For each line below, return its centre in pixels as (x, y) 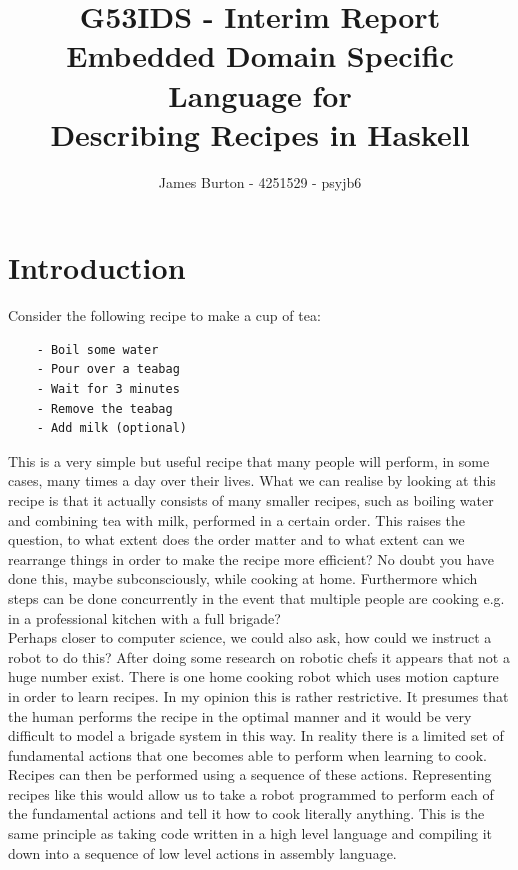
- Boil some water (97, 349)
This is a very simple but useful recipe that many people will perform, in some (249, 460)
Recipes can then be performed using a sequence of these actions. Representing (250, 774)
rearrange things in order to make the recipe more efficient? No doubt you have (251, 558)
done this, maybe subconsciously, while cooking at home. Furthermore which (243, 578)
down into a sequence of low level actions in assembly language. (202, 852)
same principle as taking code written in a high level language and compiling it (250, 833)
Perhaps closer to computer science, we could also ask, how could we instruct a (250, 637)
